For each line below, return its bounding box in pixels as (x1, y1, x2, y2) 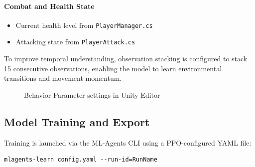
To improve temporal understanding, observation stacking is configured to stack (4, 53, 248, 64)
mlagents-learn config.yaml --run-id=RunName (4, 156, 157, 164)
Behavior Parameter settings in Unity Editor (24, 89, 160, 100)
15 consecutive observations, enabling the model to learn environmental (4, 63, 222, 73)
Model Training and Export (4, 114, 150, 129)
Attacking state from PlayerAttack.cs (15, 36, 135, 47)
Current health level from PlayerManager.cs (15, 19, 153, 30)
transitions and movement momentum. (4, 73, 122, 83)
